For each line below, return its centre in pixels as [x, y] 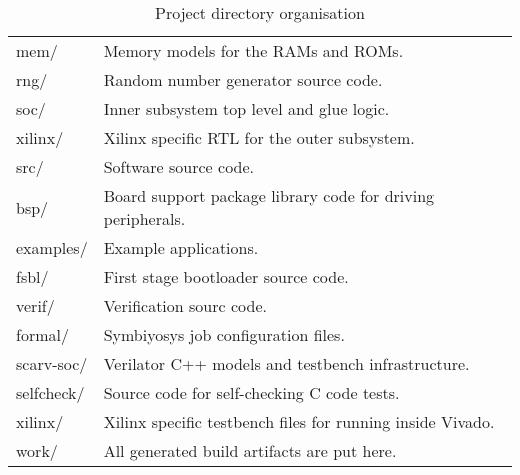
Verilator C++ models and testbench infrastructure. [286, 363]
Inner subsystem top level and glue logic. [246, 108]
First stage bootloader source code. [226, 276]
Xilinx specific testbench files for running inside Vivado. [299, 421]
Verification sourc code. [185, 305]
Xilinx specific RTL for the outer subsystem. [259, 137]
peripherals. [144, 218]
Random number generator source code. [243, 79]
